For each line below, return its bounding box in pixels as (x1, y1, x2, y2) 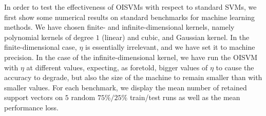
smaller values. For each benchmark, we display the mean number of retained (4, 82, 247, 92)
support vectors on (4, 92, 63, 103)
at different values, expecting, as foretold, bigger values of (26, 62, 208, 72)
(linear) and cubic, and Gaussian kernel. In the (102, 31, 250, 42)
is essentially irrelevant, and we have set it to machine (85, 42, 255, 52)
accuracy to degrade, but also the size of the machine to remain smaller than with (4, 72, 262, 83)
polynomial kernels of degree (4, 31, 93, 42)
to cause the (216, 62, 254, 72)
